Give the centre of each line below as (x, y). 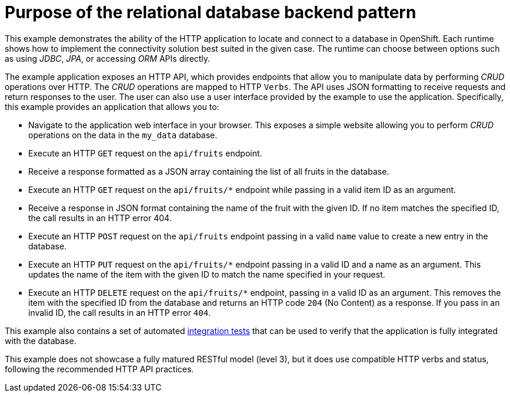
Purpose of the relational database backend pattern (211, 12)
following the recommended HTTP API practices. (99, 369)
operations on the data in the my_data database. (123, 135)
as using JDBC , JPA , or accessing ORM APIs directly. (108, 58)
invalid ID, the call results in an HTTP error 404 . (120, 312)
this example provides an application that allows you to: (112, 106)
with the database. (41, 341)
